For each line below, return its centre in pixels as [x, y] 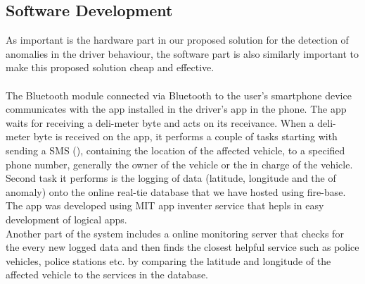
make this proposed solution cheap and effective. [110, 67]
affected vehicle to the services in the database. [107, 274]
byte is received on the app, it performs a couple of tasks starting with [185, 136]
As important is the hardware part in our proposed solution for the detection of [177, 40]
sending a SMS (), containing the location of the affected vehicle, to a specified [175, 150]
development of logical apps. [66, 219]
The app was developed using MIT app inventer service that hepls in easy [165, 205]
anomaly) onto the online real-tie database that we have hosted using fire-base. [176, 191]
